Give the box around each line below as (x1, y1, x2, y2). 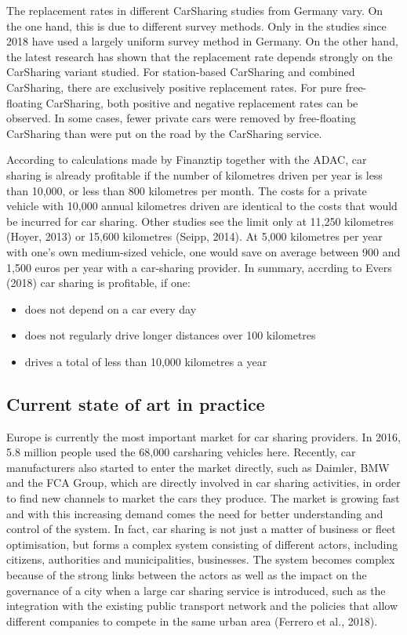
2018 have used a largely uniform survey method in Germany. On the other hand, (6, 33, 398, 49)
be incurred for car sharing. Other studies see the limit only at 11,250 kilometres (6, 212, 394, 229)
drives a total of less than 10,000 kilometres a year (24, 353, 267, 369)
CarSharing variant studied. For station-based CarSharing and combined (6, 63, 355, 80)
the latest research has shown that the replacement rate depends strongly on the (6, 48, 393, 64)
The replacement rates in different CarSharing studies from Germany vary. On (6, 2, 383, 18)
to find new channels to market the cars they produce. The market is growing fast (6, 490, 400, 506)
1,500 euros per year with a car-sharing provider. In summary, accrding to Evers (6, 259, 392, 275)
